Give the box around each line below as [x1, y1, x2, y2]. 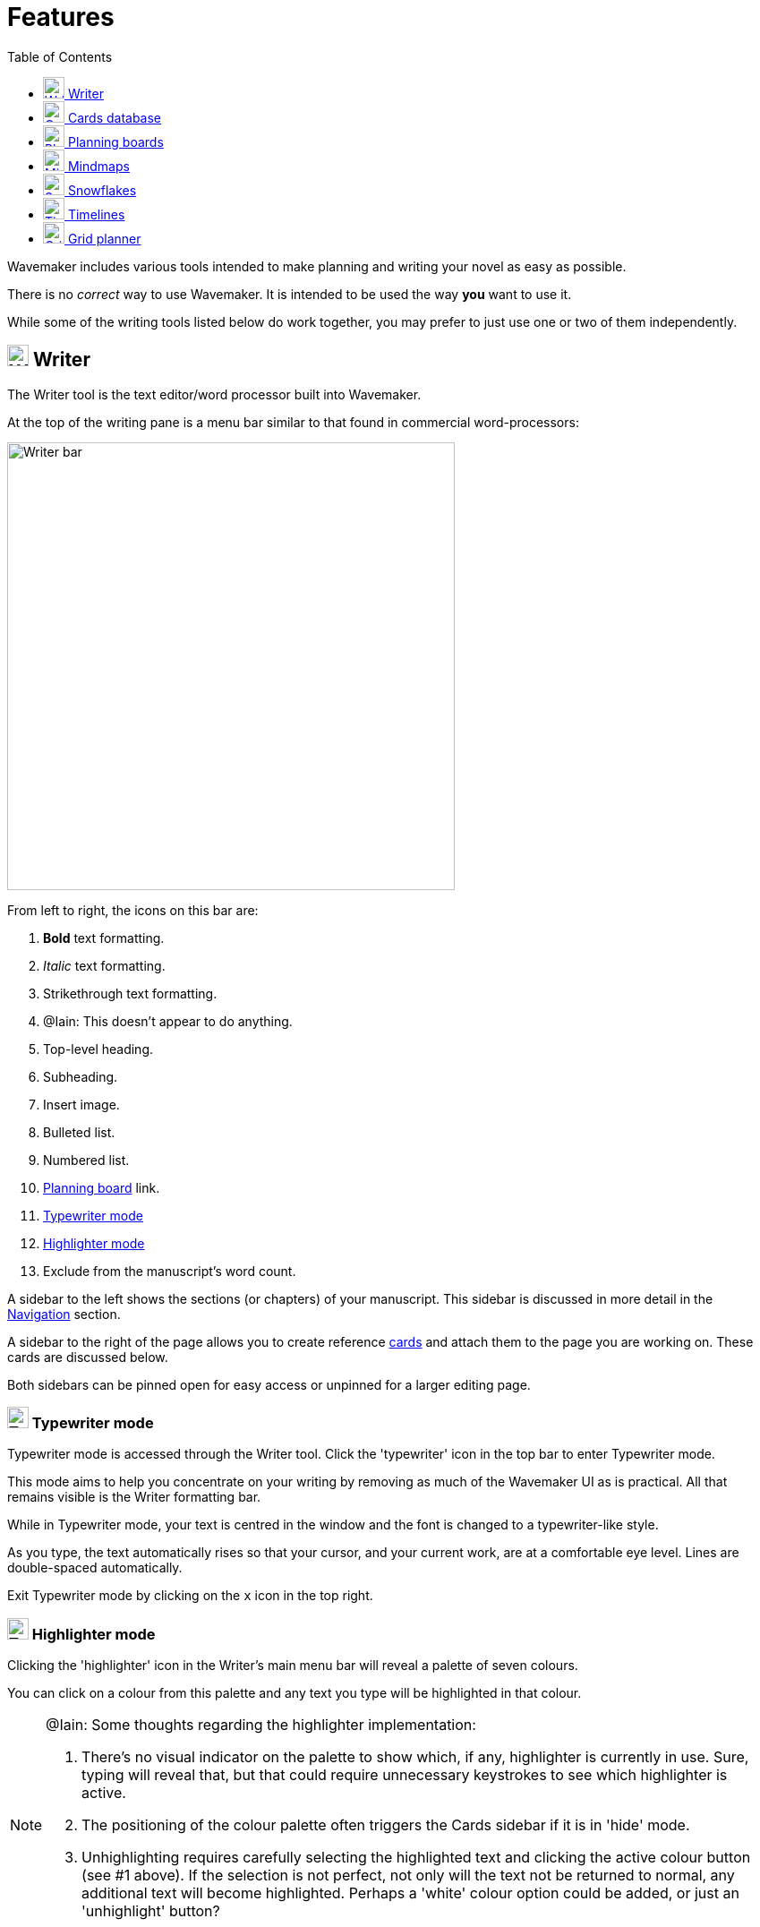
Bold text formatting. [43, 929, 165, 946]
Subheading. [43, 1068, 118, 1084]
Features [7, 2, 115, 32]
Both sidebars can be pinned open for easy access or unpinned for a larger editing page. [7, 1376, 531, 1392]
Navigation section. [7, 1306, 121, 1322]
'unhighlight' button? [81, 1902, 220, 1921]
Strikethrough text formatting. [43, 985, 218, 1001]
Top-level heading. [43, 1041, 154, 1057]
